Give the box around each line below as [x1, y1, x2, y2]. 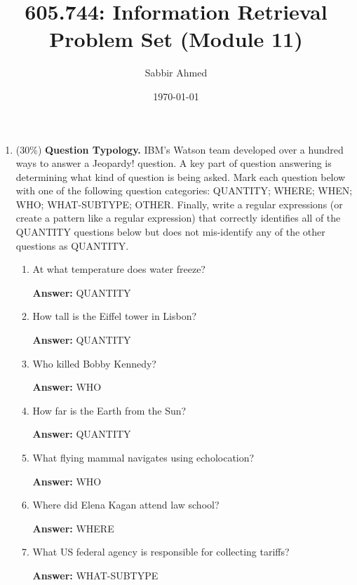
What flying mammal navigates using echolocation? [32, 450, 255, 464]
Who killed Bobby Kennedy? [32, 356, 156, 370]
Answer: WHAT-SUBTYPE [32, 567, 159, 582]
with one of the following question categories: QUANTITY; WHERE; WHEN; [15, 183, 353, 198]
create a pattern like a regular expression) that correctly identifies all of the [15, 210, 341, 225]
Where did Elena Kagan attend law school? [32, 497, 220, 512]
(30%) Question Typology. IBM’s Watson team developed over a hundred [15, 142, 344, 156]
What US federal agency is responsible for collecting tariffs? [32, 544, 290, 559]
